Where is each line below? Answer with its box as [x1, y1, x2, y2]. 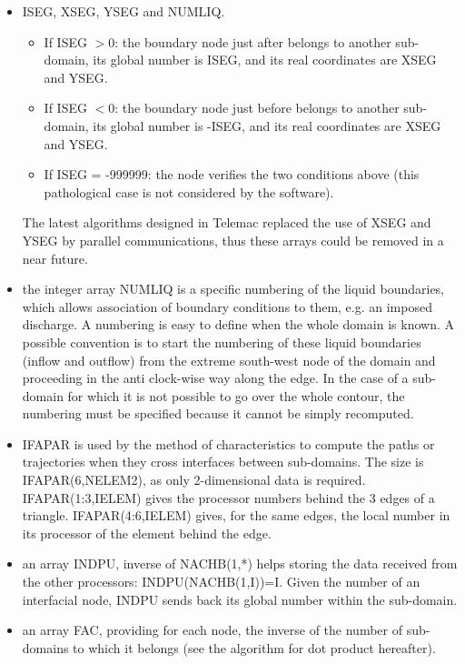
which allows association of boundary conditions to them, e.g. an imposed [22, 297, 432, 316]
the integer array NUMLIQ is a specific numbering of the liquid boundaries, [22, 279, 445, 298]
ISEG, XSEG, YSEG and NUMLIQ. [22, 2, 225, 20]
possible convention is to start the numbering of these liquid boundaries [22, 332, 421, 351]
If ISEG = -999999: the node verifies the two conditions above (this [44, 165, 420, 184]
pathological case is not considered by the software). [44, 182, 334, 201]
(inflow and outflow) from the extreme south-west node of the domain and [22, 350, 436, 369]
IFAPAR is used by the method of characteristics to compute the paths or [22, 434, 435, 453]
